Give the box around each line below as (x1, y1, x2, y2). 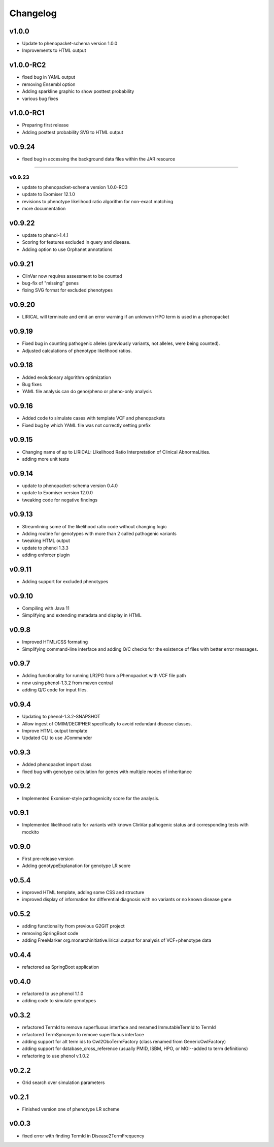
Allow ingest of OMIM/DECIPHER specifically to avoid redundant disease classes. (22, 720, 192, 726)
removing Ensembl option (22, 81, 76, 87)
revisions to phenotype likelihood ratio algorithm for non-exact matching (22, 198, 174, 204)
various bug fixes (22, 95, 58, 102)
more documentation (22, 206, 66, 212)
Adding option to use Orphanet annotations (22, 246, 113, 252)
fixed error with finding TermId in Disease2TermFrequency (22, 1133, 145, 1139)
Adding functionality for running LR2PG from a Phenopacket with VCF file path (22, 673, 186, 679)
